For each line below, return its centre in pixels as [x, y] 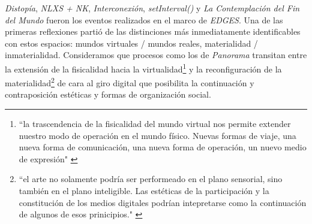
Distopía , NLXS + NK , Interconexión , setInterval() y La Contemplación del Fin [152, 8]
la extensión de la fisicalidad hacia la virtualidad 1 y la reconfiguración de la [143, 68]
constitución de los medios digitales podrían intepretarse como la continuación [163, 202]
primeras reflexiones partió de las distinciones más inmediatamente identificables [153, 31]
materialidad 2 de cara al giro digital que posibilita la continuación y [130, 82]
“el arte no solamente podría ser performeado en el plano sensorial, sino [151, 179]
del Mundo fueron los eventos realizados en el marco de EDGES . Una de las [144, 19]
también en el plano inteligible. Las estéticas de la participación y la [144, 191]
